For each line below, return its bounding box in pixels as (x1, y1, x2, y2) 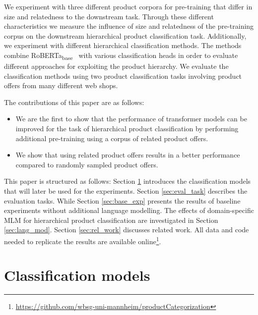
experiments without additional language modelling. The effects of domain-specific (4, 205, 254, 215)
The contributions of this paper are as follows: (4, 97, 144, 107)
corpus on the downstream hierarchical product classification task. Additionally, (4, 30, 247, 41)
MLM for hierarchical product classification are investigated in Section (4, 214, 218, 225)
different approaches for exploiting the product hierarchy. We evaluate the (4, 61, 229, 71)
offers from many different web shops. (4, 80, 118, 91)
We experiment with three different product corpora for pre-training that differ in (4, 1, 253, 11)
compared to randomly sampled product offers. (15, 159, 158, 169)
